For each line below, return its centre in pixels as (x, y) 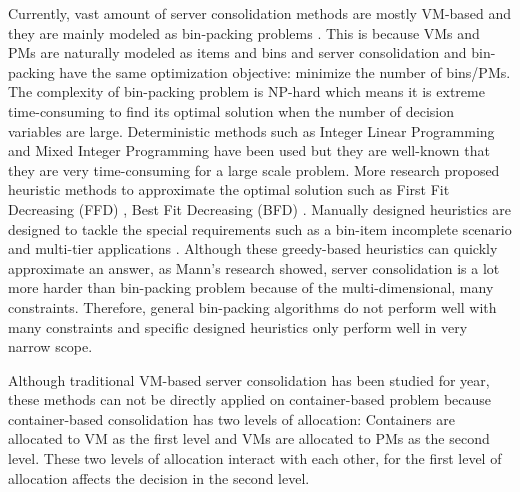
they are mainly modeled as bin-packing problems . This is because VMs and (244, 32)
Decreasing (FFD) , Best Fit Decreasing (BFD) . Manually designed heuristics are (260, 208)
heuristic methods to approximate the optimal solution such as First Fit (229, 189)
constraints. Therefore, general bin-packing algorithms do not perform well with (252, 306)
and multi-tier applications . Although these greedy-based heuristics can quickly (253, 248)
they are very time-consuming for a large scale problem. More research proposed (254, 169)
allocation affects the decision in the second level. (159, 477)
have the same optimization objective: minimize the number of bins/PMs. (285, 71)
